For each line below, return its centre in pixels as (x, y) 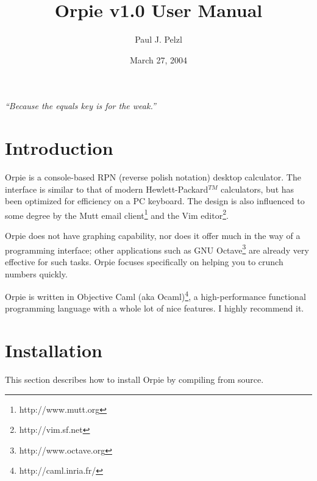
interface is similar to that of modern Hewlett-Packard (107, 189)
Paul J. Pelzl (158, 39)
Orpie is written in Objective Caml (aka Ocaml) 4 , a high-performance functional (155, 295)
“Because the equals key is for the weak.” (80, 106)
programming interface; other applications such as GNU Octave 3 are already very (157, 249)
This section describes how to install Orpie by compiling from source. (134, 379)
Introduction (59, 148)
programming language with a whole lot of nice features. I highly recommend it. (155, 308)
